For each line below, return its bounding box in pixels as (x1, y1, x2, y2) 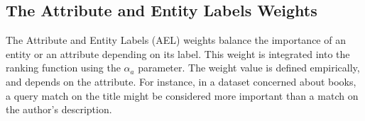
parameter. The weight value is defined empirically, (138, 60, 360, 75)
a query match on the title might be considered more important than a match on (6, 88, 359, 103)
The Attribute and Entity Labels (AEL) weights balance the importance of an (6, 33, 346, 47)
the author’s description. (6, 102, 112, 117)
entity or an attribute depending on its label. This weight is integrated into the (6, 46, 350, 61)
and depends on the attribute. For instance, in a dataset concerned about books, (6, 74, 356, 88)
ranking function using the (6, 60, 121, 75)
